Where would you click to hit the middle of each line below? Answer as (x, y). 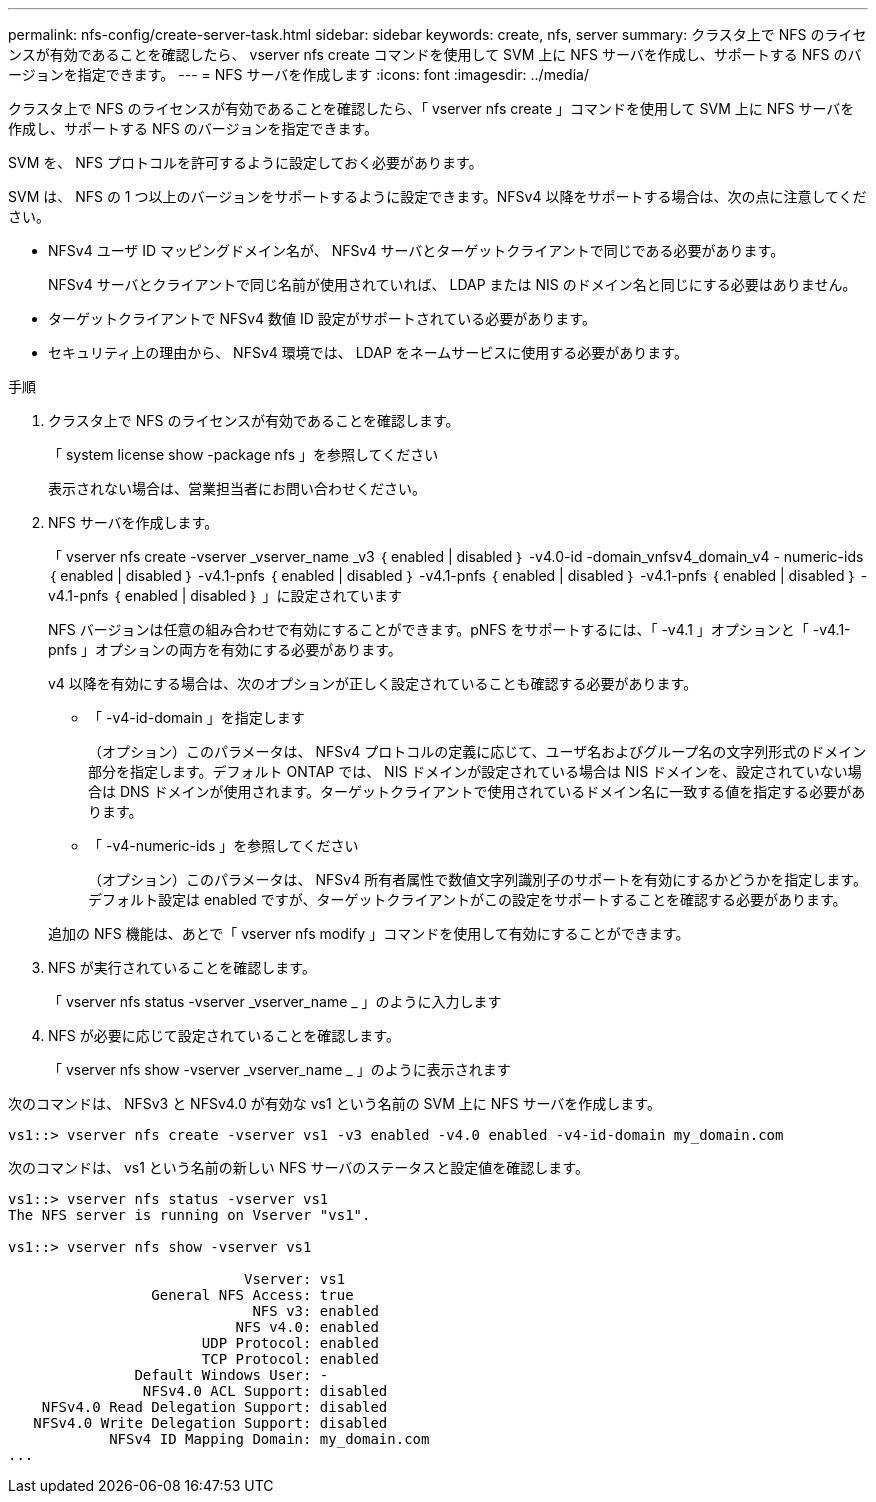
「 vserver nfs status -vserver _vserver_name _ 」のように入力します (275, 1001)
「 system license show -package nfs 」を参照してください (243, 454)
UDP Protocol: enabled (290, 1343)
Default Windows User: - (231, 1375)
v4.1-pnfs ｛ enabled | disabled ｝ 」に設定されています (225, 595)
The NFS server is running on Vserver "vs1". (189, 1215)
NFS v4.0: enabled (307, 1327)
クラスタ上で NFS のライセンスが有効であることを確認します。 (254, 420)
